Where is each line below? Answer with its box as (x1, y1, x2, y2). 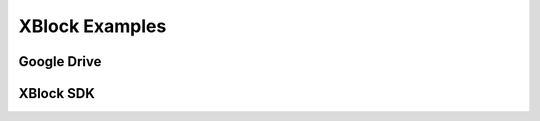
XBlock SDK (18, 85, 95, 102)
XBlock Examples (18, 15, 167, 37)
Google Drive (18, 53, 102, 70)
